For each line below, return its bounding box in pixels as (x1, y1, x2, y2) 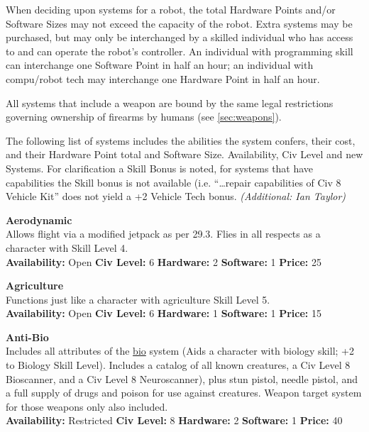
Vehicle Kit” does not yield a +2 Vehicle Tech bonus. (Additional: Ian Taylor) (6, 189, 346, 204)
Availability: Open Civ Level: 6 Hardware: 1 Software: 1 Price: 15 (6, 306, 321, 321)
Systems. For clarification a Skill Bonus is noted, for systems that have (6, 160, 314, 175)
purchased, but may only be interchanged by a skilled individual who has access (6, 30, 353, 45)
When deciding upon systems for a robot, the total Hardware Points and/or (6, 2, 336, 16)
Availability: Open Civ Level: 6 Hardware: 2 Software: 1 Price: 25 (6, 254, 321, 269)
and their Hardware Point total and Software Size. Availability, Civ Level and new (6, 147, 363, 162)
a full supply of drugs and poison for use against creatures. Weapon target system (6, 385, 362, 400)
